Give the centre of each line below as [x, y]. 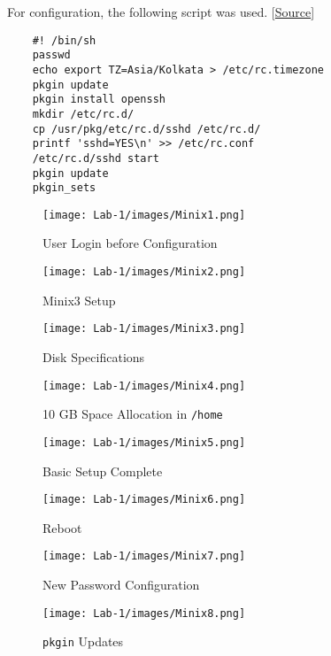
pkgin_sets [64, 188]
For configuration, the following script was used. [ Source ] [161, 12]
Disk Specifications [94, 356]
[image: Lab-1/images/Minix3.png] [144, 329]
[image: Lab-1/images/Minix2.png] [144, 272]
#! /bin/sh [64, 40]
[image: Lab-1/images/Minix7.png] [144, 556]
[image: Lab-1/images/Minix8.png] [144, 613]
